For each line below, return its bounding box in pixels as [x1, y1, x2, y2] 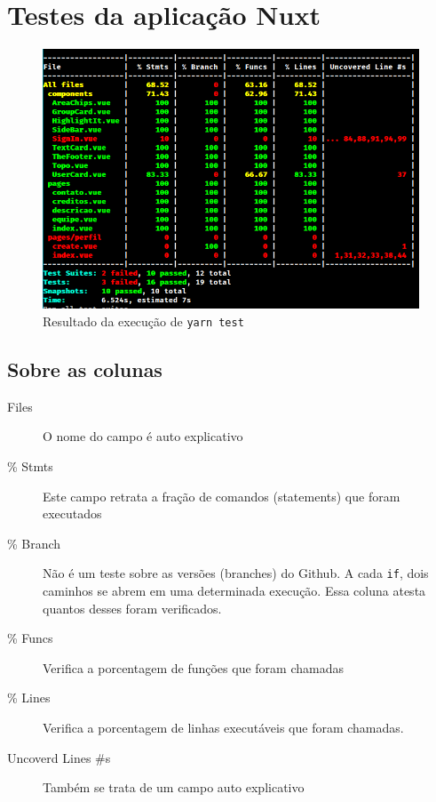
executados [43, 504, 102, 523]
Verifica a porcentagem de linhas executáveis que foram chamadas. [43, 718, 404, 736]
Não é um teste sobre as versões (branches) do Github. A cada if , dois [43, 564, 429, 582]
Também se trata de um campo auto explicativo [43, 778, 305, 797]
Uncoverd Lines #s [7, 748, 111, 766]
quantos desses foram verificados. [43, 598, 222, 617]
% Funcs [7, 629, 53, 647]
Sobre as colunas [7, 355, 163, 382]
